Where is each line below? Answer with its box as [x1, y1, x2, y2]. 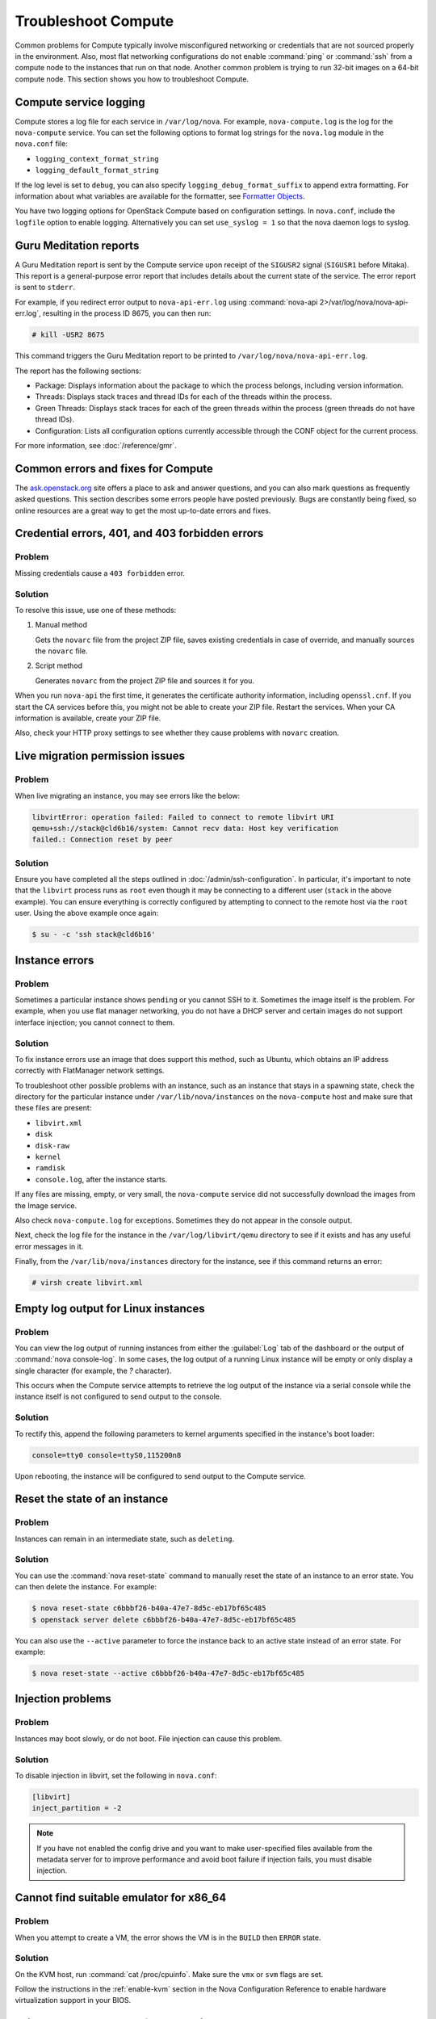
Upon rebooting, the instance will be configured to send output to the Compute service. [15, 1471, 307, 1481]
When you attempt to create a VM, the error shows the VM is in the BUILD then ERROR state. [15, 1933, 321, 1942]
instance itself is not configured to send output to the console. [15, 1391, 222, 1401]
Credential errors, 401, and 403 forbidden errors [15, 527, 264, 540]
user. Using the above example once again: [15, 909, 159, 918]
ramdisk [35, 1164, 66, 1173]
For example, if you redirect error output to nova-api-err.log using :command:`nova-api [15, 297, 318, 307]
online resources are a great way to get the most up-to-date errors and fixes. [15, 506, 271, 515]
